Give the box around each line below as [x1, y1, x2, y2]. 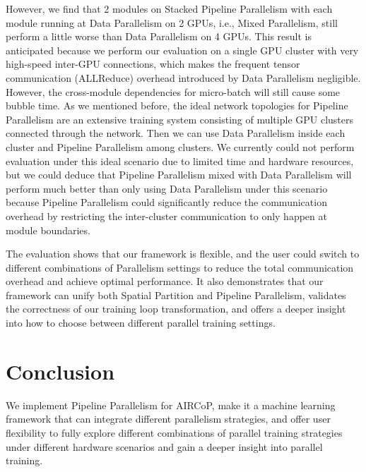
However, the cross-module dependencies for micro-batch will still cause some [6, 84, 341, 99]
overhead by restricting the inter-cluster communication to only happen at [6, 208, 327, 223]
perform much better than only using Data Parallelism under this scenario [6, 181, 328, 195]
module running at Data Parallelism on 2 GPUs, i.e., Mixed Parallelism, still [6, 15, 338, 30]
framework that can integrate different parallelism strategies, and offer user [6, 411, 331, 426]
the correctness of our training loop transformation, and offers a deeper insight [6, 301, 346, 316]
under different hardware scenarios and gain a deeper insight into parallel [6, 439, 323, 454]
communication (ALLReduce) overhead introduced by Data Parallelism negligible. [6, 70, 361, 85]
